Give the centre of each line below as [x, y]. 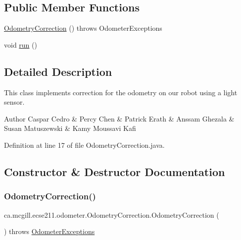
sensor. [14, 102]
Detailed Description [58, 71]
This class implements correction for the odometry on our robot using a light [121, 92]
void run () [21, 44]
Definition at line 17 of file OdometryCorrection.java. [84, 145]
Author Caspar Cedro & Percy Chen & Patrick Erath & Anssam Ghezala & [119, 118]
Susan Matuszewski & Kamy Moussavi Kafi [70, 128]
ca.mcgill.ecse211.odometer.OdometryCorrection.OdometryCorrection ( [112, 214]
